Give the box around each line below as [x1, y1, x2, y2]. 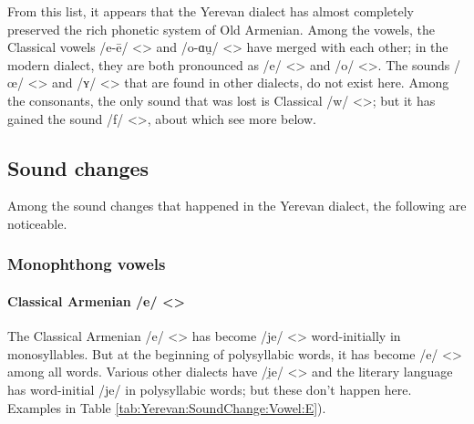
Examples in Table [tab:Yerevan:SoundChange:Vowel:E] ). [7, 398, 326, 417]
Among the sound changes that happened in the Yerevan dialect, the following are [7, 196, 467, 215]
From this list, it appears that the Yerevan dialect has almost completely [7, 2, 414, 20]
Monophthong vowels [7, 253, 166, 275]
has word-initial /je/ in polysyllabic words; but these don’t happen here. [7, 379, 412, 398]
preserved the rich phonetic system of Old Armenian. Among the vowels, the [7, 19, 436, 38]
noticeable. [7, 213, 67, 233]
